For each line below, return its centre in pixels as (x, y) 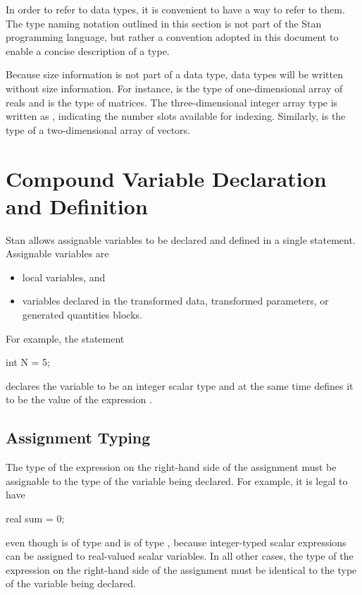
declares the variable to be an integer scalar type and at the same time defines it (180, 385)
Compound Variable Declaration (166, 178)
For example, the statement (65, 338)
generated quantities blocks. (82, 315)
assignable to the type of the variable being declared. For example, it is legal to (177, 480)
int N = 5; (28, 362)
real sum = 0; (35, 518)
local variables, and (64, 277)
